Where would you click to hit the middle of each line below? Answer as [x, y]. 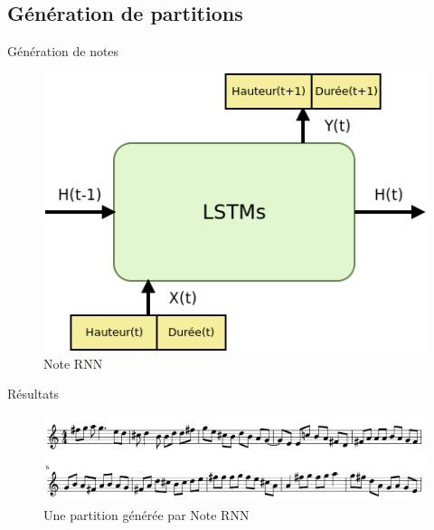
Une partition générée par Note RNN [146, 514]
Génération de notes [63, 51]
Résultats [33, 394]
